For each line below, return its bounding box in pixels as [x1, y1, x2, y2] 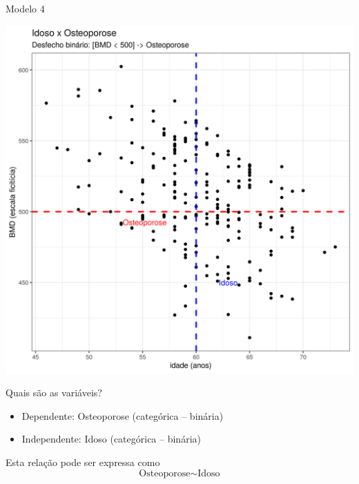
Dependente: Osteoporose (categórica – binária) [21, 408, 224, 423]
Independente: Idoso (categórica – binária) [21, 432, 201, 446]
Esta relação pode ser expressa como [6, 454, 160, 469]
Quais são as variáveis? [6, 385, 102, 400]
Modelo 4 [6, 1, 45, 15]
